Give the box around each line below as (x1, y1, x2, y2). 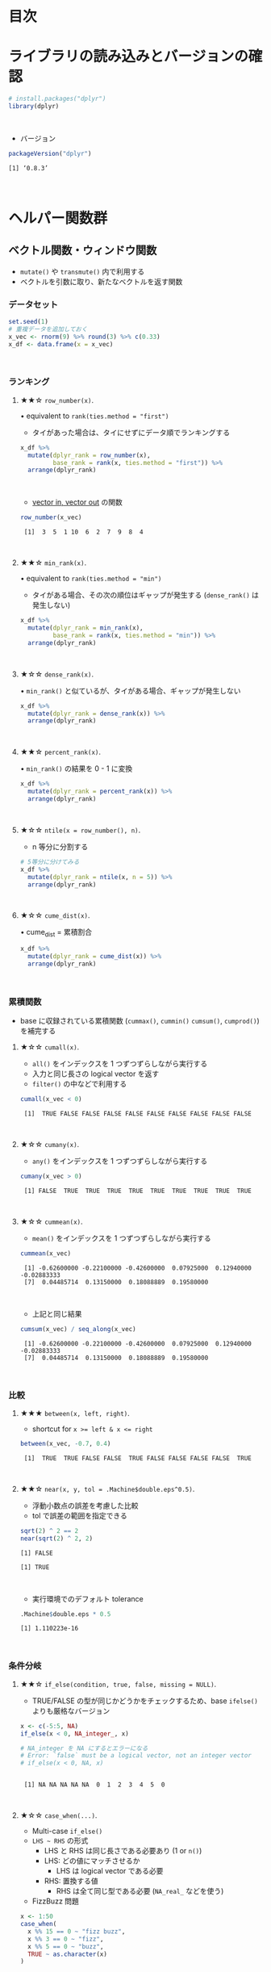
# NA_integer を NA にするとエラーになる (19, 1744, 148, 1752)
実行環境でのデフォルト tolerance (31, 1593, 144, 1603)
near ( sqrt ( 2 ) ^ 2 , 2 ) (19, 1534, 94, 1543)
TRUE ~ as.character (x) (27, 1950, 107, 1958)
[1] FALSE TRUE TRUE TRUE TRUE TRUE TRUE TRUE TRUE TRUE (23, 1187, 252, 1195)
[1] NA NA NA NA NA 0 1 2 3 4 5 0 (23, 1781, 165, 1789)
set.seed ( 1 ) (8, 318, 48, 326)
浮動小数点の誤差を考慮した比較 (31, 1501, 139, 1510)
